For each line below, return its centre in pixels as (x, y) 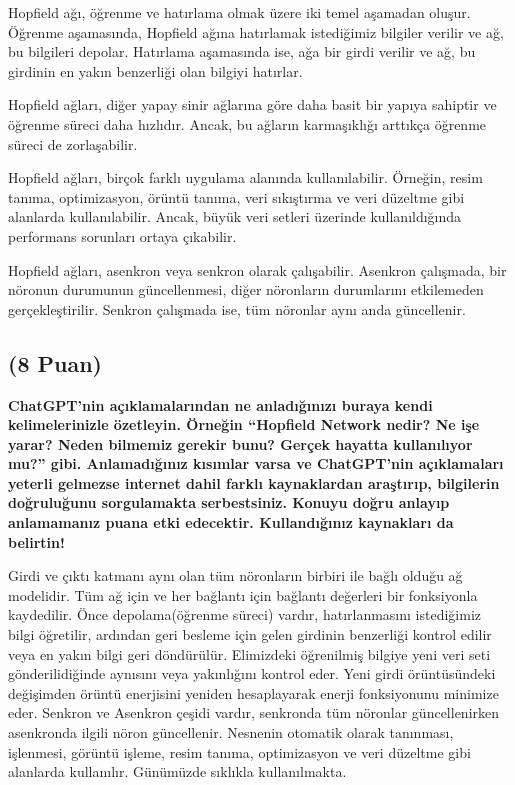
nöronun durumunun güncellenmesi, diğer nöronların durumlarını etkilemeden (246, 289)
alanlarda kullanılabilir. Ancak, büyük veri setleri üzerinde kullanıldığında (235, 216)
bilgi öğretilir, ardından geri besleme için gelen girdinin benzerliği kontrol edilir (250, 634)
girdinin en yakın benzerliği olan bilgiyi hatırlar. (155, 70)
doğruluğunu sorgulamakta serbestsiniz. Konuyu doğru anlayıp (229, 502)
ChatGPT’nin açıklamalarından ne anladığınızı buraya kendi (220, 404)
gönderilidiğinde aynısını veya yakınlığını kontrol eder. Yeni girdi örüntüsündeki (252, 673)
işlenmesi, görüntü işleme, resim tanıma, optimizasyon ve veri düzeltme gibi (239, 751)
